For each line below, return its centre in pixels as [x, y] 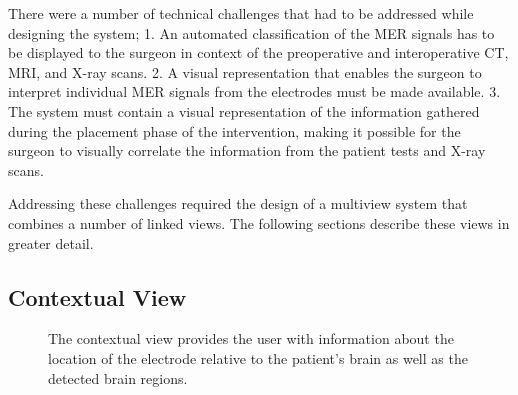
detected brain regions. [118, 377]
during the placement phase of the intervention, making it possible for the [234, 130]
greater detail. [51, 242]
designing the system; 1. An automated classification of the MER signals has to [251, 32]
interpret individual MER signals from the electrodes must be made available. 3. [254, 91]
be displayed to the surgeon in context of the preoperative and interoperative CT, [258, 52]
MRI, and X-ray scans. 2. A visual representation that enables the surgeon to [245, 71]
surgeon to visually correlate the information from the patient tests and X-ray [247, 150]
